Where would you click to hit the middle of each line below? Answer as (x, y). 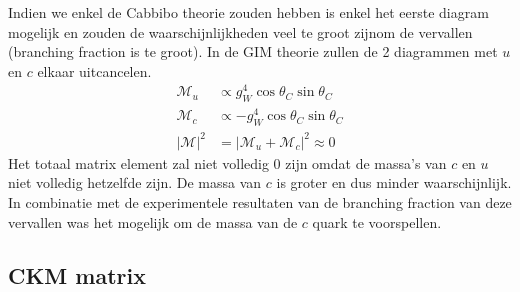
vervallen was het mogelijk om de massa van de (153, 221)
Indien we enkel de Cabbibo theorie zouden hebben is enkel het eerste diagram (248, 12)
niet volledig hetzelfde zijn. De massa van (135, 182)
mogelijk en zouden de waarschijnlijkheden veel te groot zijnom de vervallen (240, 31)
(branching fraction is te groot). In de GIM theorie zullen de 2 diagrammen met (253, 51)
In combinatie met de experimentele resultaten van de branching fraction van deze (260, 201)
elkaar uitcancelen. (94, 70)
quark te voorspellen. (377, 221)
